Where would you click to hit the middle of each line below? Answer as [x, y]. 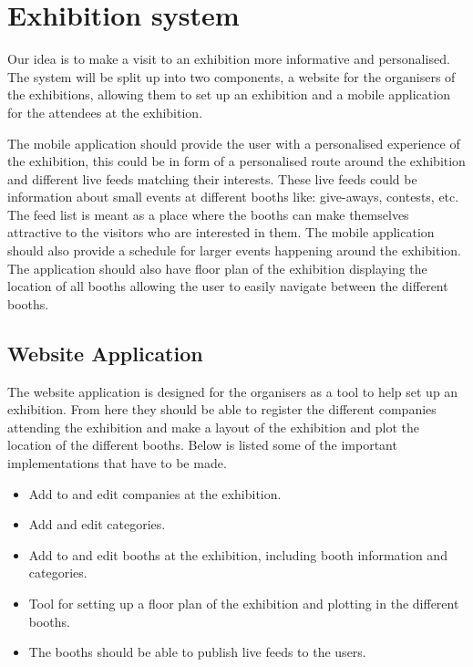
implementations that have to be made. [117, 463]
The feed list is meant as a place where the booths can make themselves [208, 214]
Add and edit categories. [97, 524]
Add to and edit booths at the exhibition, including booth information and [238, 554]
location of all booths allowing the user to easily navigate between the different [228, 286]
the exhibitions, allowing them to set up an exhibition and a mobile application [229, 94]
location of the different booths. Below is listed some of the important [202, 445]
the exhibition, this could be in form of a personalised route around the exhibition [236, 161]
